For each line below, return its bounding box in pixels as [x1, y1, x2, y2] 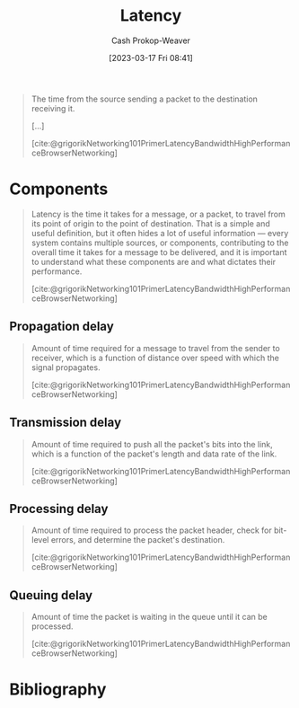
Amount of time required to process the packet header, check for [31, 525, 272, 535]
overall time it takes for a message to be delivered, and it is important [31, 246, 287, 257]
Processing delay [9, 500, 109, 517]
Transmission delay [9, 415, 122, 430]
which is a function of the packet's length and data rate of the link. [31, 448, 277, 459]
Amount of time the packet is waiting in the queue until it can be [31, 612, 268, 623]
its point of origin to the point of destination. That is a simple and [31, 217, 271, 229]
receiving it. [31, 102, 75, 113]
